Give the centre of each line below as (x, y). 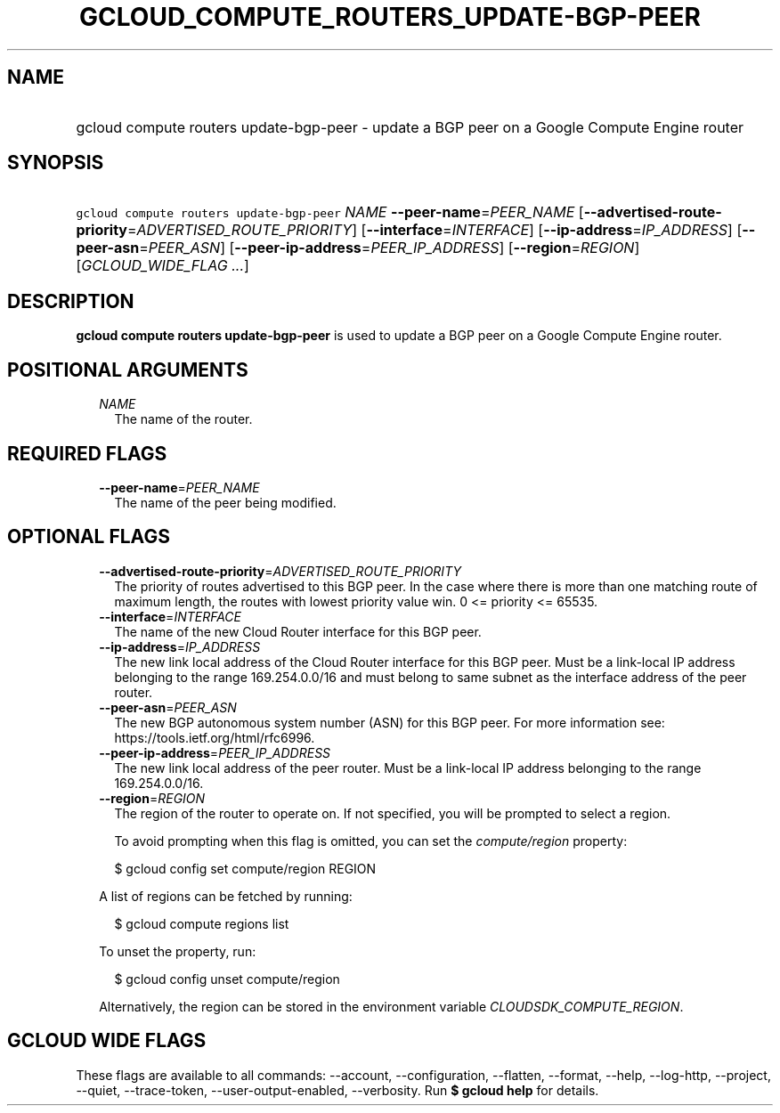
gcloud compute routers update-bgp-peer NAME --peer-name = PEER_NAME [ (330, 212)
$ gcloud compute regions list (202, 923)
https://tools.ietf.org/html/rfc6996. (215, 737)
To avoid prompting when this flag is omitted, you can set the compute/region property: (371, 841)
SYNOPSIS (56, 163)
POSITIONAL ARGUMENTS (128, 370)
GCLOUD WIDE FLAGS (107, 1041)
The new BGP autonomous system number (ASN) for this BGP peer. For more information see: (390, 722)
